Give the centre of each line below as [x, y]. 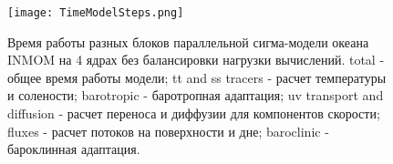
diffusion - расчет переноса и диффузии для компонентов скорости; [194, 113]
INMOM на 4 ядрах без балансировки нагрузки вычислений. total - [196, 60]
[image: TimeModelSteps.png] [96, 13]
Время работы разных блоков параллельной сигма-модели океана [188, 41]
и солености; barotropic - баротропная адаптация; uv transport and [196, 95]
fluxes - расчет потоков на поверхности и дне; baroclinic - [168, 131]
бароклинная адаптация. [74, 149]
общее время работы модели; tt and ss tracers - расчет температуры [197, 77]
